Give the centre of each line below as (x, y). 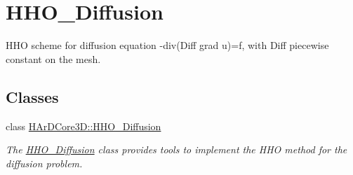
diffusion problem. (44, 163)
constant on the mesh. (53, 58)
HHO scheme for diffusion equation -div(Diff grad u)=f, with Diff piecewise (167, 45)
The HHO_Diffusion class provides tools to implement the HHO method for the (176, 149)
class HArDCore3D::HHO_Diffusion (84, 126)
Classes (32, 96)
